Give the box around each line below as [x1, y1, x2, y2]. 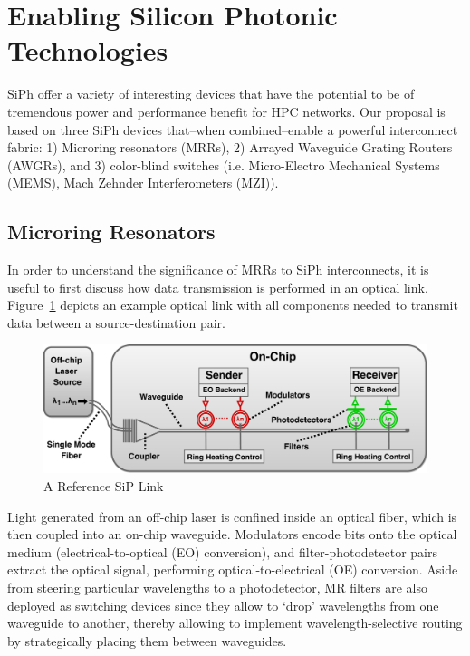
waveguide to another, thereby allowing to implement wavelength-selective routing [7, 613, 463, 632]
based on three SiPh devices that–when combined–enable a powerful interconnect [7, 120, 458, 139]
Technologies [7, 32, 168, 69]
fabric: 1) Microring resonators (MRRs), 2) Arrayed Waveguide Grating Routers [7, 138, 453, 157]
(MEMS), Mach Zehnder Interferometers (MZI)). [7, 173, 279, 192]
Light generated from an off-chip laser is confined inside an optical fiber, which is [7, 506, 457, 526]
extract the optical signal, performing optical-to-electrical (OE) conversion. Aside [7, 560, 458, 579]
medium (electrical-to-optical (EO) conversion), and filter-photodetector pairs [7, 542, 438, 561]
